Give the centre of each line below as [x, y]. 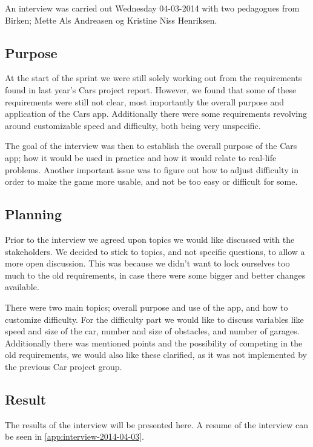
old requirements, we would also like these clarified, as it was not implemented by [156, 355]
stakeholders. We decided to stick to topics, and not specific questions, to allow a [155, 251]
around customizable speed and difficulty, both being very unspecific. [133, 125]
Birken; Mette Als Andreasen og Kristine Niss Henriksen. [111, 20]
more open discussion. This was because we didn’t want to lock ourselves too [147, 263]
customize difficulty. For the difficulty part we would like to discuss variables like [154, 319]
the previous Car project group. [64, 366]
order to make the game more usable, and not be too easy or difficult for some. [151, 181]
